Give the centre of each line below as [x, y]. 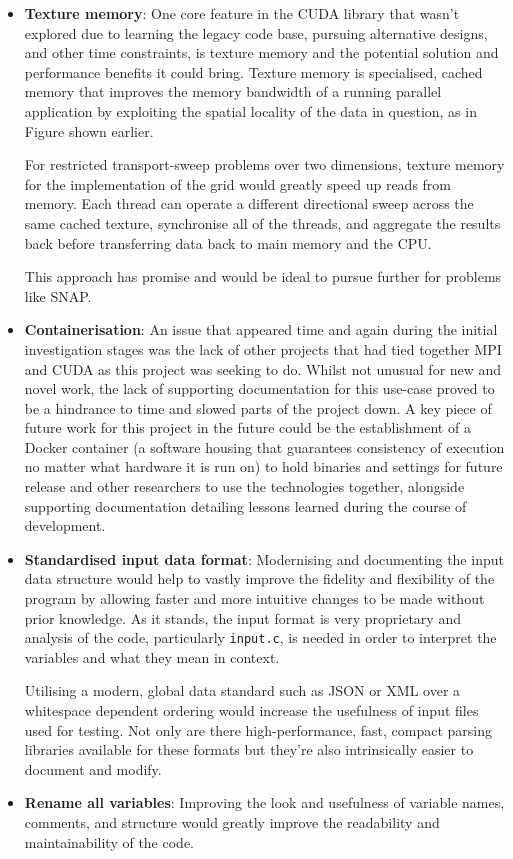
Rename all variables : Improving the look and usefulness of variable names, [264, 802]
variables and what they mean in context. [152, 656]
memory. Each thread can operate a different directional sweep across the [249, 203]
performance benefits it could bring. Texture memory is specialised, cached [253, 71]
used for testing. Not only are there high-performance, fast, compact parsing [258, 729]
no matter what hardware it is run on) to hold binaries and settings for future [263, 466]
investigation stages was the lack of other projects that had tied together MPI [263, 348]
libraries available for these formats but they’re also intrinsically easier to [249, 749]
